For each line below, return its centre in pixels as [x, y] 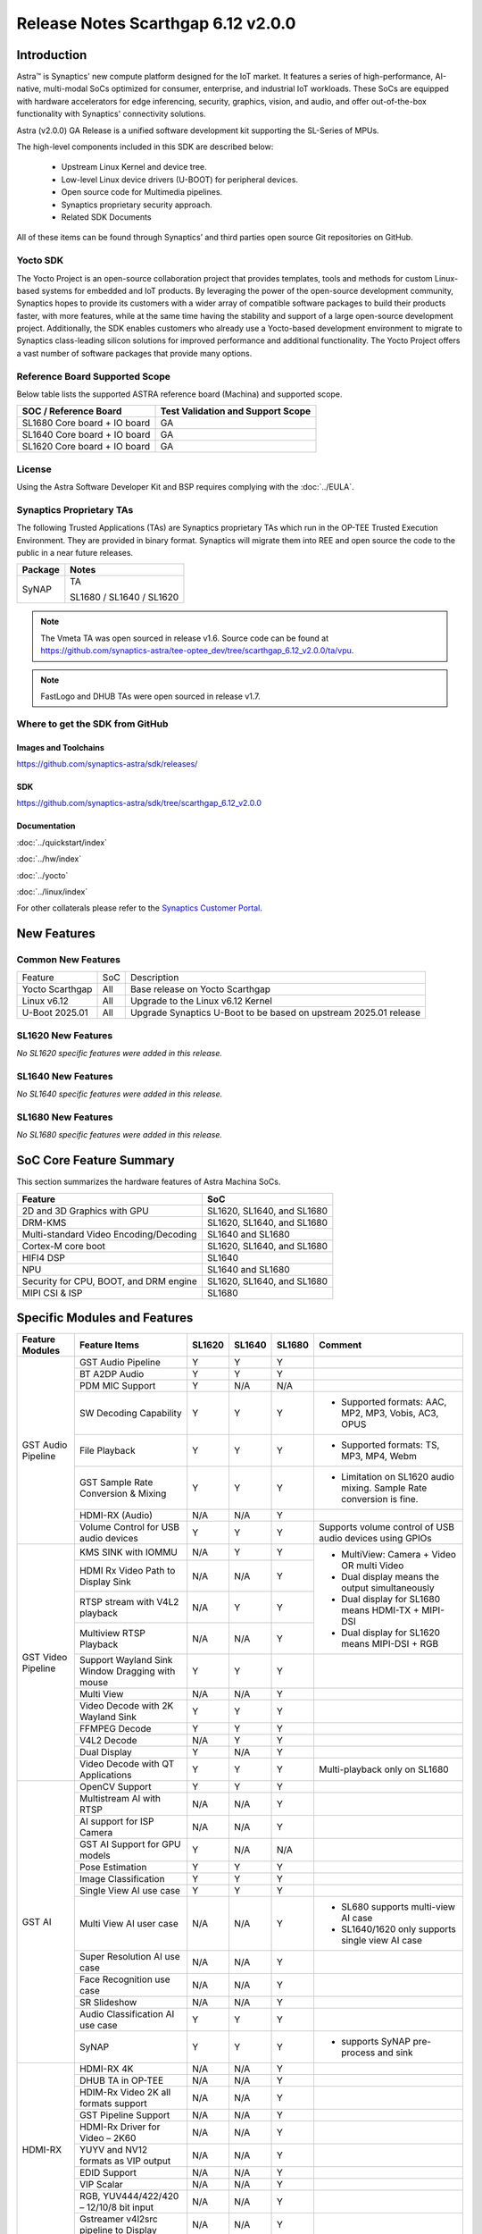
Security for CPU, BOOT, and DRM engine [110, 1281]
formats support [113, 2104]
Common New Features [68, 960]
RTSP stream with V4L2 [129, 1601]
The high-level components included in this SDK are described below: [145, 147]
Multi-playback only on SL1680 [384, 1769]
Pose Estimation [113, 1868]
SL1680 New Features [65, 1117]
